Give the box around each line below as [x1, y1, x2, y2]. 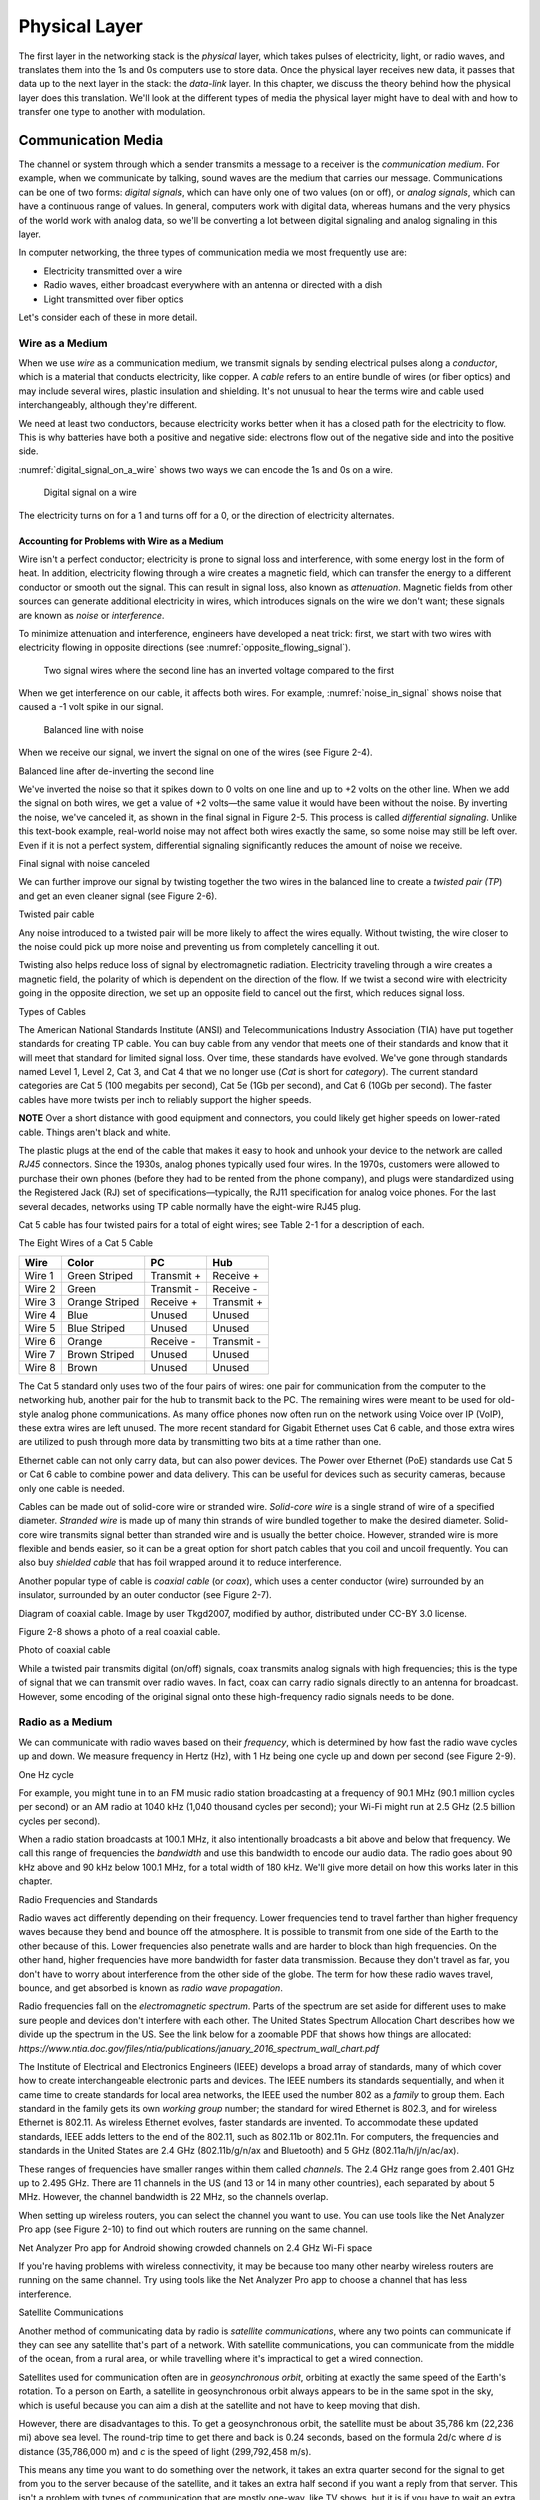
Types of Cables [18, 1005, 87, 1017]
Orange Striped [66, 1295, 140, 1309]
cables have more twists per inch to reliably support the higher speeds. [18, 1093, 312, 1105]
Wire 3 [24, 1295, 56, 1309]
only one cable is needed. [18, 1482, 125, 1494]
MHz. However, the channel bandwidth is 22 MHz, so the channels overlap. [18, 2191, 329, 2203]
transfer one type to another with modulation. [18, 106, 206, 118]
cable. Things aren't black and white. [18, 1126, 171, 1138]
